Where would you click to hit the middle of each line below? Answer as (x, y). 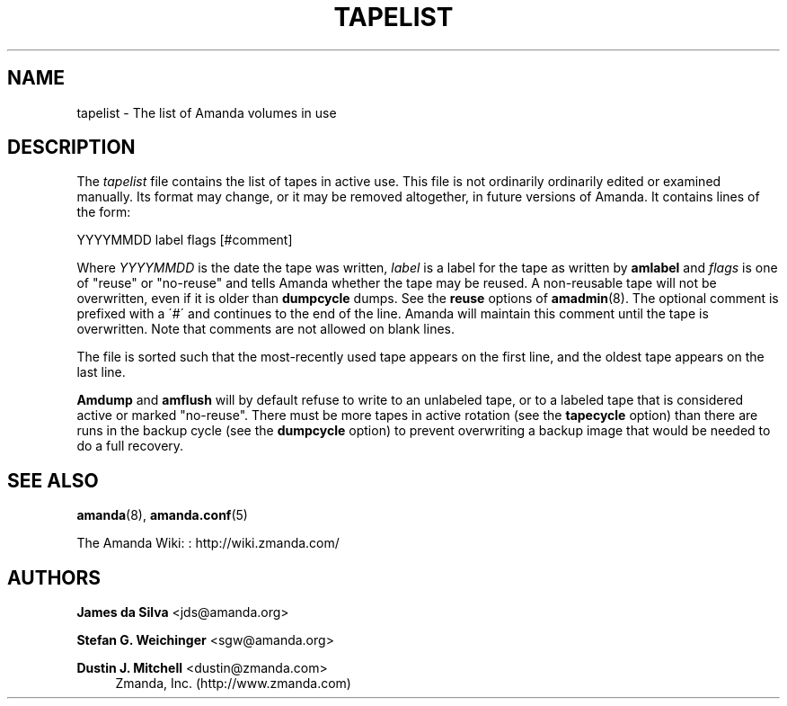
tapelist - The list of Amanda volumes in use (207, 112)
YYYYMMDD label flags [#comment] (185, 240)
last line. (101, 372)
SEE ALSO (53, 480)
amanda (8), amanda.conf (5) (162, 515)
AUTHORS (54, 577)
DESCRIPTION (71, 147)
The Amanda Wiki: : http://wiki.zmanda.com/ (208, 543)
